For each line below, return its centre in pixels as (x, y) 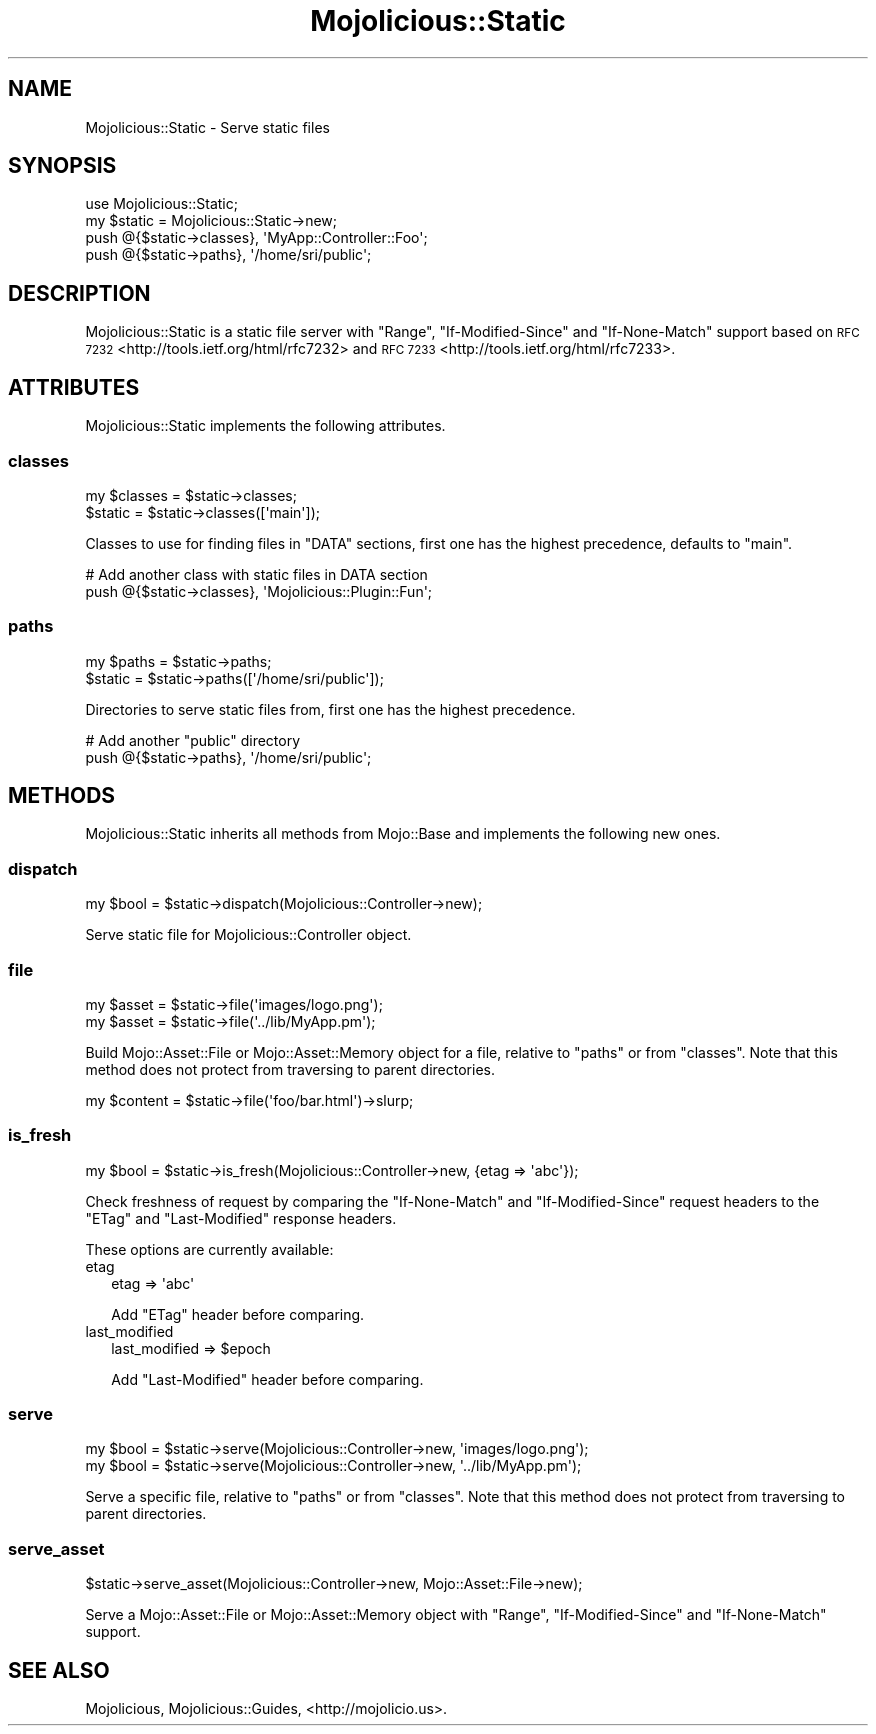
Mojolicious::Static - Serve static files (207, 127)
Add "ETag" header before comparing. (238, 1314)
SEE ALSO (59, 1670)
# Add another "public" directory (193, 740)
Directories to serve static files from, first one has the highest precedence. (330, 709)
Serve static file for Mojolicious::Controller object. (248, 935)
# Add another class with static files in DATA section (256, 574)
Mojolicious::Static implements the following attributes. (265, 426)
